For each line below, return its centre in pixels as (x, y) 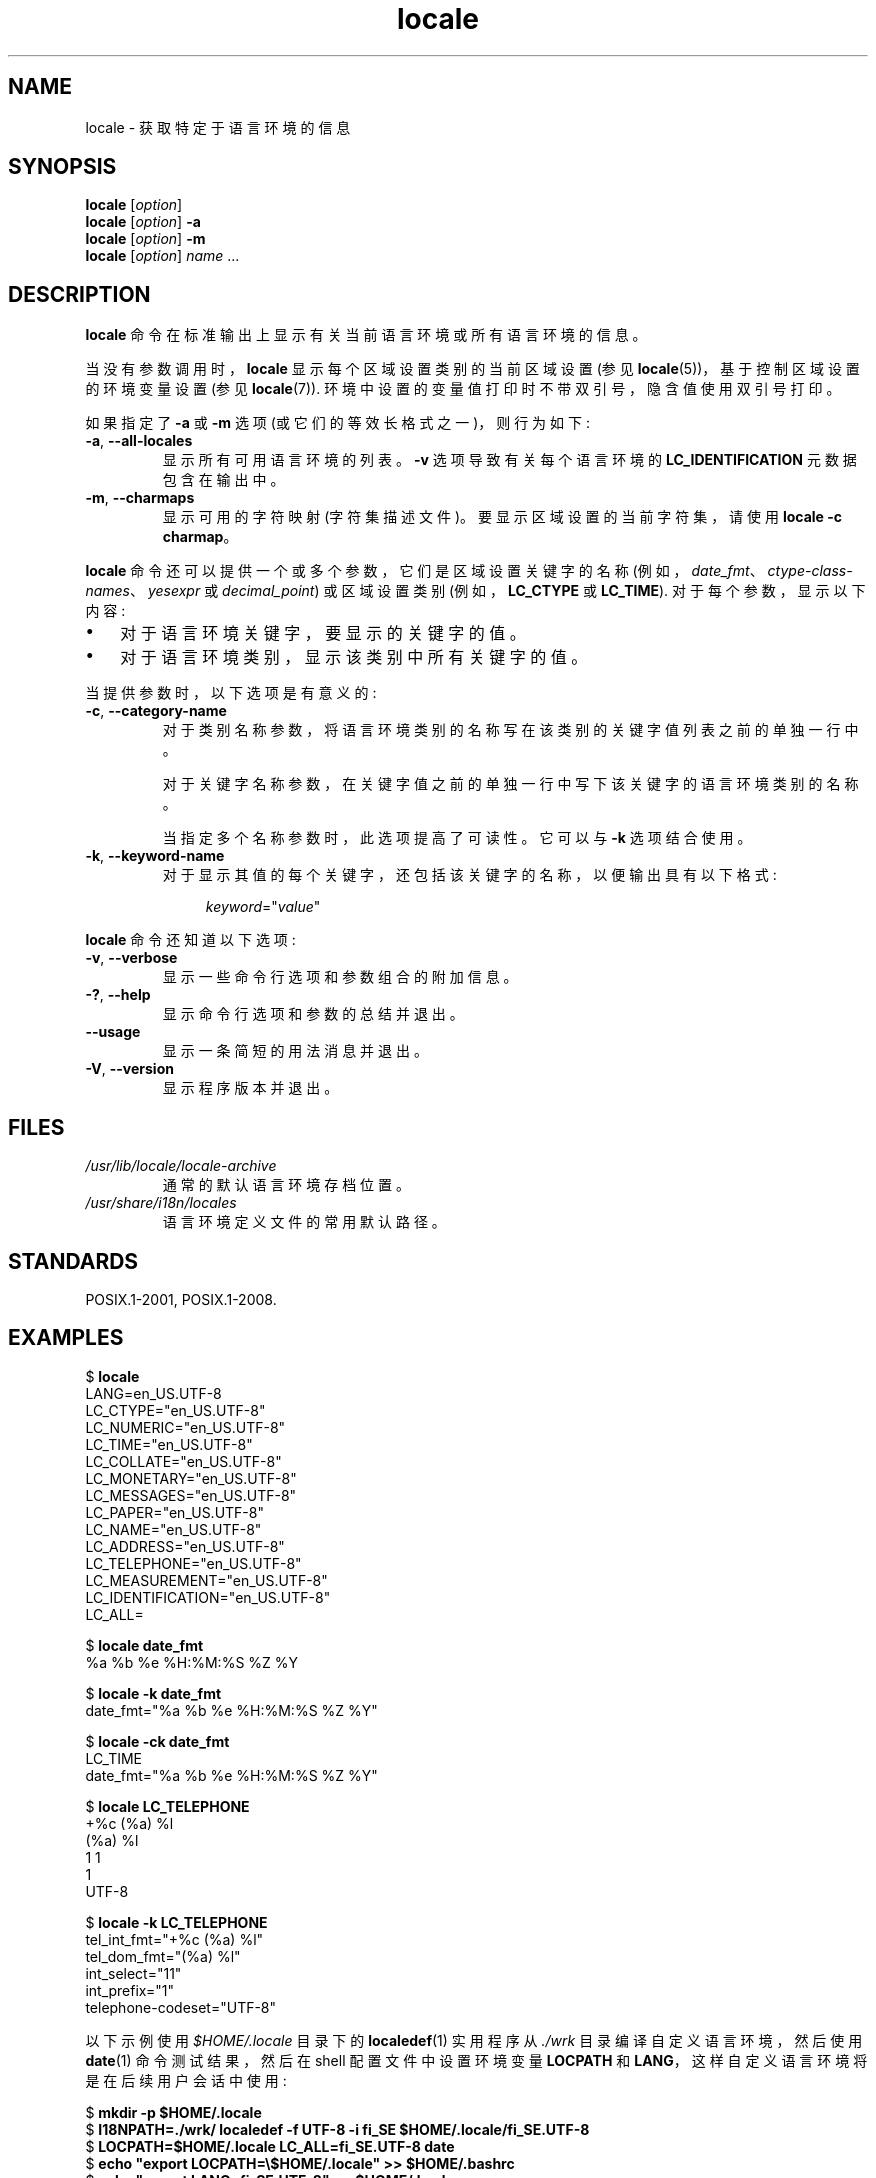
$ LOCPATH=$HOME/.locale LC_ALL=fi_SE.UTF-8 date (270, 2146)
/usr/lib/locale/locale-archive (181, 1166)
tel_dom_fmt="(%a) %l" (163, 1956)
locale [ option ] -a (143, 222)
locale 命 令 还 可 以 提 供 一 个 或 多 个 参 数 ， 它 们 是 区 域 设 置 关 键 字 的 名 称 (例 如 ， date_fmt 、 (424, 571)
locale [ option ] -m (145, 239)
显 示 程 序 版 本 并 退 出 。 (250, 1088)
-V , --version (129, 1069)
